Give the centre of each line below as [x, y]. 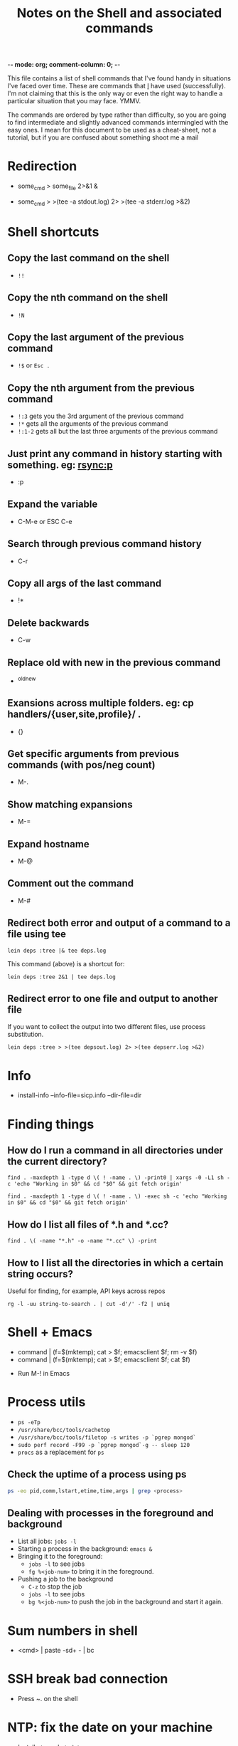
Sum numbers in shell [73, 1630]
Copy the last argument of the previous [96, 337]
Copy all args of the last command [85, 583]
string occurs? [40, 1274]
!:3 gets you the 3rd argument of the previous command [101, 416]
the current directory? [58, 1161]
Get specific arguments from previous [93, 754]
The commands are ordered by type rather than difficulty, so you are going [117, 115]
